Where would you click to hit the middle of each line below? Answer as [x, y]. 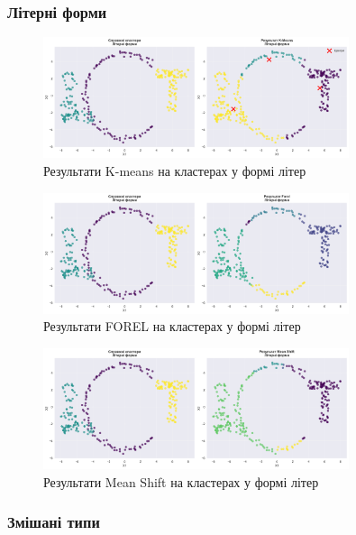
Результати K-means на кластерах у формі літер [175, 170]
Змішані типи [54, 522]
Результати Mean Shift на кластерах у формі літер [181, 481]
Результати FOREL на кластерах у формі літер [172, 326]
